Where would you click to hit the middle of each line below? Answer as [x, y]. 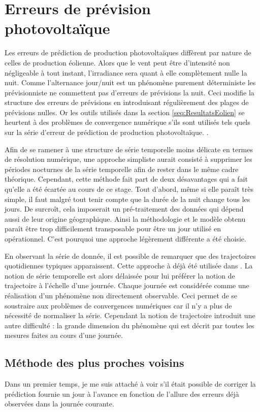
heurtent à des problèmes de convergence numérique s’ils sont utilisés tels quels [127, 122]
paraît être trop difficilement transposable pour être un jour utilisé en [113, 229]
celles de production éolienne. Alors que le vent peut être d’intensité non [117, 62]
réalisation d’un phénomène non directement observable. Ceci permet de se [121, 295]
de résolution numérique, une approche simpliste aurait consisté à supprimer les [128, 159]
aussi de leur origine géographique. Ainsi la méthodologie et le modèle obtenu [125, 218]
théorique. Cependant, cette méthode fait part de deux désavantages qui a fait [126, 179]
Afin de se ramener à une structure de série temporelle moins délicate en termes [129, 149]
